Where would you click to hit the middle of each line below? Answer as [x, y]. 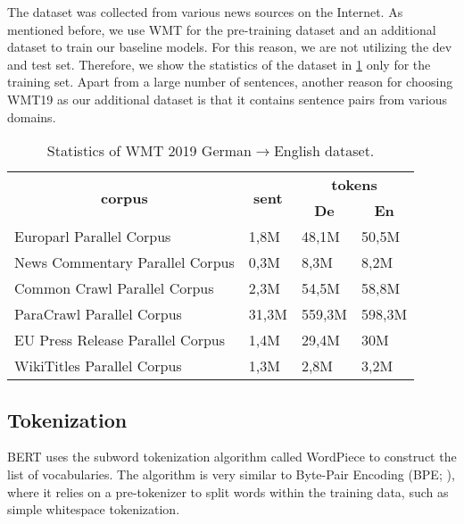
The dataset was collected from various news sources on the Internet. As [205, 12]
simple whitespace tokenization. [94, 509]
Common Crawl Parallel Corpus [114, 288]
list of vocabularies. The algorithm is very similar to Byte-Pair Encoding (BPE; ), [231, 474]
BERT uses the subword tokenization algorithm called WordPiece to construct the [232, 457]
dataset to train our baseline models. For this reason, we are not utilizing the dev [230, 47]
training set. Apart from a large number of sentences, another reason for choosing [230, 82]
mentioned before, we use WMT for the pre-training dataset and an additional [222, 29]
